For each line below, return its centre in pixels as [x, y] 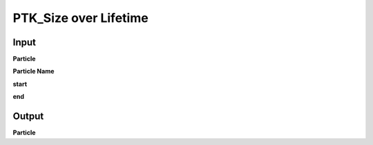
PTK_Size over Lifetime [80, 18]
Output [28, 116]
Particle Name [34, 71]
